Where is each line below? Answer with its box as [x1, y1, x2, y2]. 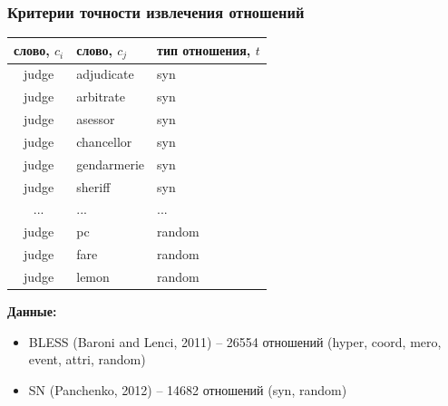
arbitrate [76, 87, 126, 106]
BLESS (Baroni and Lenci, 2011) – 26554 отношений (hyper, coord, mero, [28, 332, 442, 351]
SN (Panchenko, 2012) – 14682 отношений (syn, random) [28, 380, 347, 399]
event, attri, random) [28, 350, 146, 369]
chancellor [76, 131, 132, 150]
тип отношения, [157, 41, 251, 60]
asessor [76, 110, 115, 129]
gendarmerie [76, 154, 144, 173]
